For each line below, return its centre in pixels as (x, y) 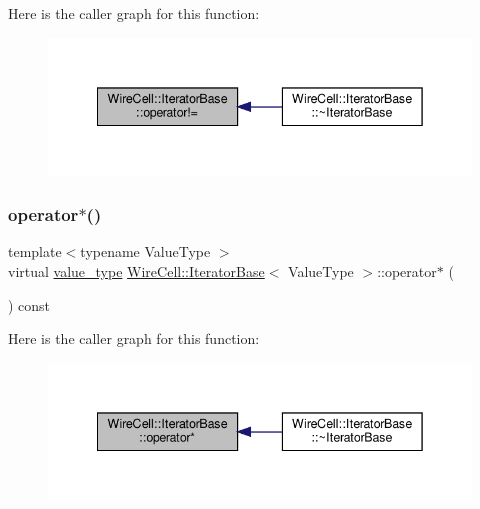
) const (29, 304)
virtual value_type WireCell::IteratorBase (136, 270)
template (35, 251)
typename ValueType (145, 251)
